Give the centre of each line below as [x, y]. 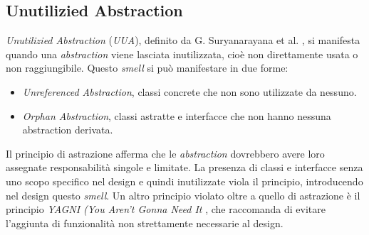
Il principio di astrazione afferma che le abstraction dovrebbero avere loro [165, 153]
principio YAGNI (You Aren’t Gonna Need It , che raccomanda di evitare [166, 209]
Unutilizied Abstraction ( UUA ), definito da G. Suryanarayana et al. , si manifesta [183, 40]
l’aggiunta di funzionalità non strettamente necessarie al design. [145, 223]
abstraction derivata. [68, 130]
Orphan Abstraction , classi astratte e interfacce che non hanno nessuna [177, 115]
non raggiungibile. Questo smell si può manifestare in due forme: [147, 68]
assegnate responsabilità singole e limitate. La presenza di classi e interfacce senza [184, 167]
